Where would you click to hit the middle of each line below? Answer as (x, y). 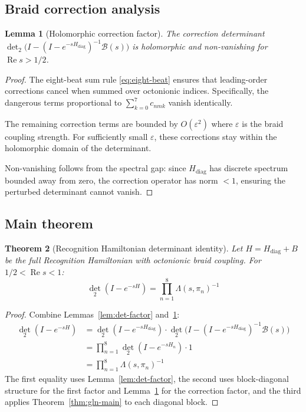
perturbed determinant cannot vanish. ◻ (79, 192)
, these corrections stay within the (215, 136)
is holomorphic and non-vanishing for (200, 46)
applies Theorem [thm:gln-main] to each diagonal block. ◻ (112, 402)
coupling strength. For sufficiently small (76, 136)
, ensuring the (261, 180)
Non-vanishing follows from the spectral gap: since (96, 168)
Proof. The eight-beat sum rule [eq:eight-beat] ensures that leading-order (136, 79)
